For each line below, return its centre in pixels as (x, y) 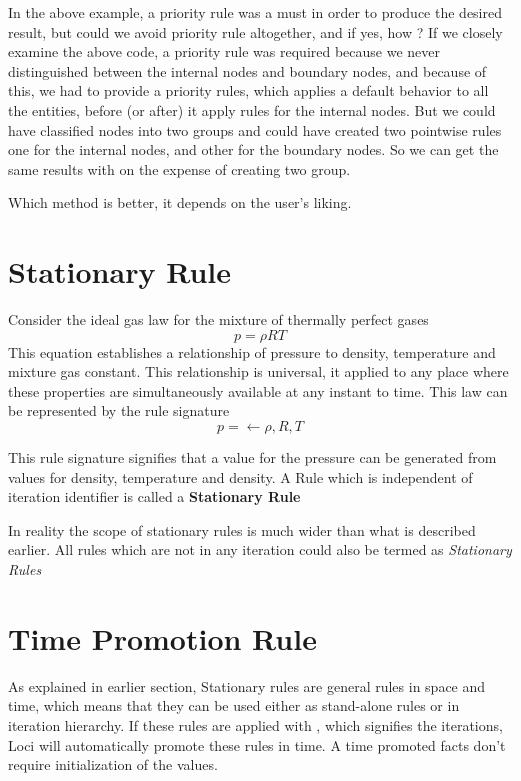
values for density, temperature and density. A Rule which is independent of (240, 476)
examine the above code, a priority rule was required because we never (224, 51)
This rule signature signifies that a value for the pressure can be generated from (252, 457)
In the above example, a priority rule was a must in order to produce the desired (255, 12)
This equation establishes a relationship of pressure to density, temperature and (252, 351)
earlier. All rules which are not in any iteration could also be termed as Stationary (260, 549)
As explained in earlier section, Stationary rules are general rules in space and (247, 685)
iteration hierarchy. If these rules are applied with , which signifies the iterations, (255, 724)
